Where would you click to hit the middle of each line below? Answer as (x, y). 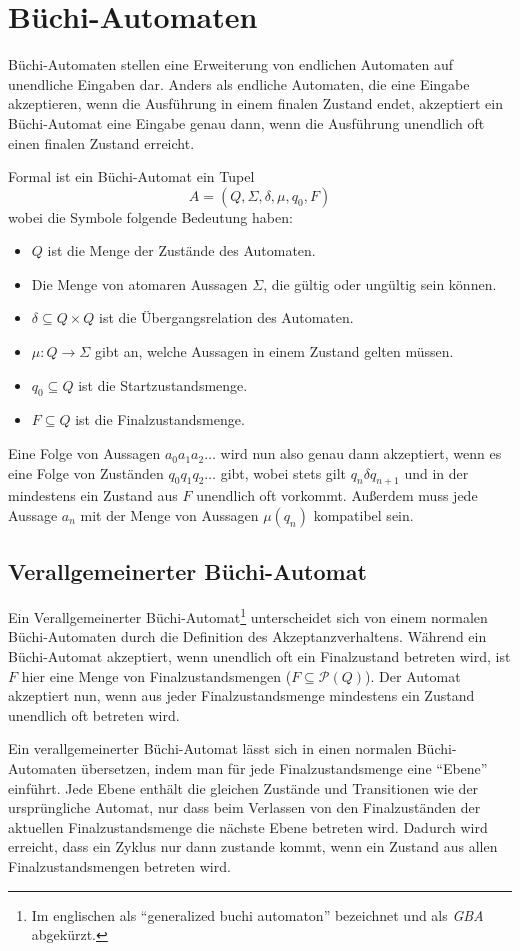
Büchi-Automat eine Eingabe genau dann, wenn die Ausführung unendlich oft (246, 122)
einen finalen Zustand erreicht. (101, 142)
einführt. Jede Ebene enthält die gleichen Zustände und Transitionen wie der (243, 787)
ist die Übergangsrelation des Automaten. (226, 317)
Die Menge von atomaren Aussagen (139, 283)
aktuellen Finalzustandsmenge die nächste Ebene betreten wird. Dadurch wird (248, 826)
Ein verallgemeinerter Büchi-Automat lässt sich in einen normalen (210, 748)
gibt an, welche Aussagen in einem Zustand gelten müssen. (274, 351)
